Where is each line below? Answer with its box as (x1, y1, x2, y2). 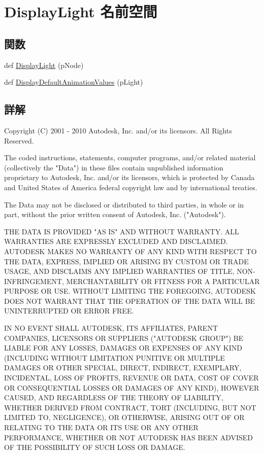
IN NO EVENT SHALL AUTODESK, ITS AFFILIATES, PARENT (4, 323, 218, 333)
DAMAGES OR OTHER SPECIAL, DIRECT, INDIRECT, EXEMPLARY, (4, 362, 242, 373)
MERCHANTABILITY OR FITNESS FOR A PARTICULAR (66, 275, 260, 286)
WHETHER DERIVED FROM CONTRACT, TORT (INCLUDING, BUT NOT (4, 402, 256, 412)
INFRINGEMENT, (4, 275, 64, 286)
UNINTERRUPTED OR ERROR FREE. (4, 305, 134, 316)
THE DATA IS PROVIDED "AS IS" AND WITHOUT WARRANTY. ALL (4, 226, 239, 236)
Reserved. (4, 135, 34, 146)
